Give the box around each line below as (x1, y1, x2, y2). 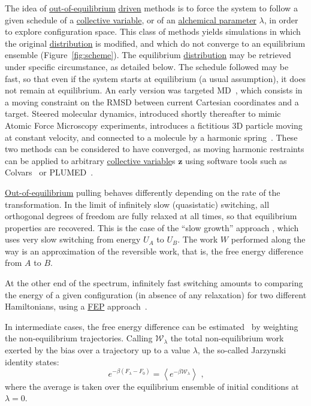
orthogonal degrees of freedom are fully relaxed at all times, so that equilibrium (5, 210, 297, 222)
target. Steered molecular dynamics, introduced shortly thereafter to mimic (5, 107, 281, 120)
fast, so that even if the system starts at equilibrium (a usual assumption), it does (5, 72, 306, 84)
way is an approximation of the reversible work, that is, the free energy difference (5, 244, 303, 257)
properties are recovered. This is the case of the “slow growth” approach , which (5, 221, 299, 234)
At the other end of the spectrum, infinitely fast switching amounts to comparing (5, 277, 303, 289)
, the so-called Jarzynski (197, 344, 286, 356)
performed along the (231, 233, 306, 246)
